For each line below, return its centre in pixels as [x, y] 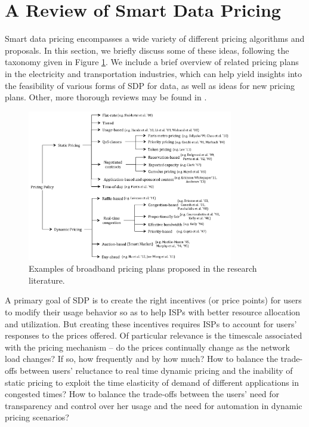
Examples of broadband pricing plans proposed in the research [143, 268]
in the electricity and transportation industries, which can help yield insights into [153, 73]
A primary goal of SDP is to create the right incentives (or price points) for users [153, 300]
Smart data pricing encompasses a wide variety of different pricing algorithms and [155, 39]
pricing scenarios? [37, 417]
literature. [47, 280]
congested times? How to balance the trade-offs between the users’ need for [142, 394]
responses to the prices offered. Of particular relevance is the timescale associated [154, 335]
